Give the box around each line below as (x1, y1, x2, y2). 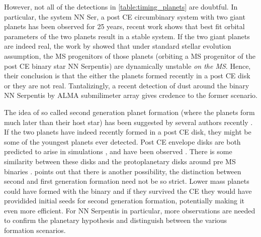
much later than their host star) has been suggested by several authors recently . (4, 116, 253, 127)
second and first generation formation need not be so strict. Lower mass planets (4, 176, 249, 186)
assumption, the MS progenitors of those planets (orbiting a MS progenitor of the (4, 50, 255, 61)
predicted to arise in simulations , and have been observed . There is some (4, 146, 232, 157)
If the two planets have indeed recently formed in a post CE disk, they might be (4, 127, 251, 137)
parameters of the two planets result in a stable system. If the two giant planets (4, 31, 250, 41)
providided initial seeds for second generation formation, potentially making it (4, 195, 245, 206)
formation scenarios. (4, 225, 66, 235)
